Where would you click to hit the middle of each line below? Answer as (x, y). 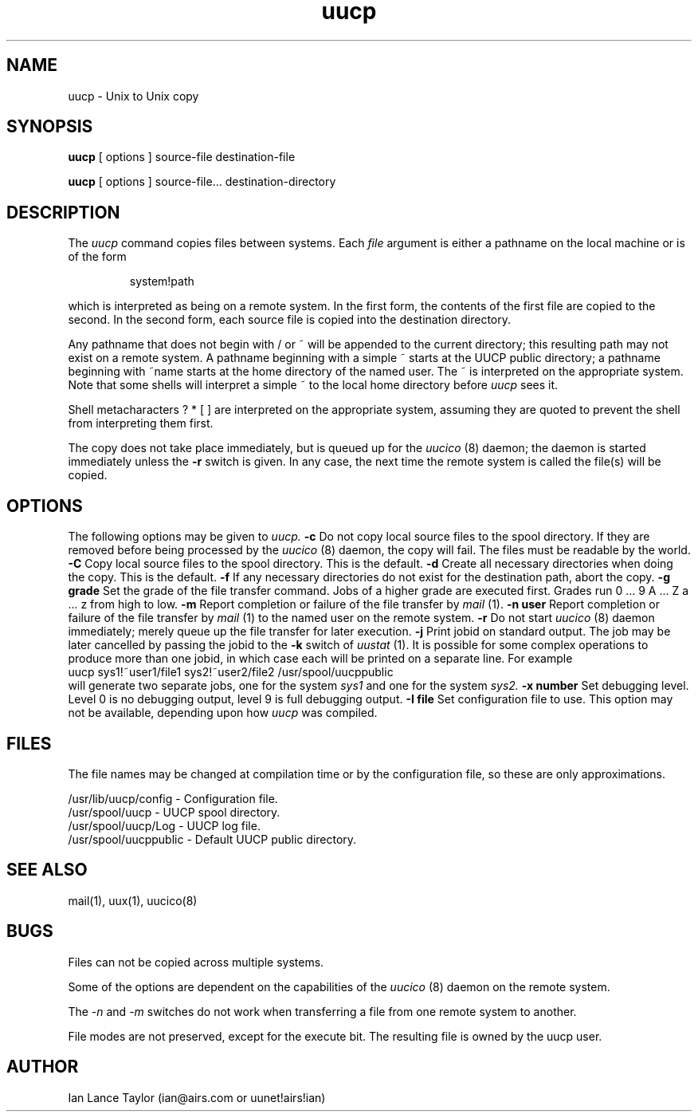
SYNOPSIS (50, 127)
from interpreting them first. (141, 423)
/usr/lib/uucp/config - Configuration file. (173, 798)
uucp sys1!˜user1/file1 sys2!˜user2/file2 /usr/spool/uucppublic (231, 672)
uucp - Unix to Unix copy (133, 96)
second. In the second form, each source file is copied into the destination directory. (290, 320)
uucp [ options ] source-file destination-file (182, 157)
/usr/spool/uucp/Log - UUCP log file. (164, 825)
